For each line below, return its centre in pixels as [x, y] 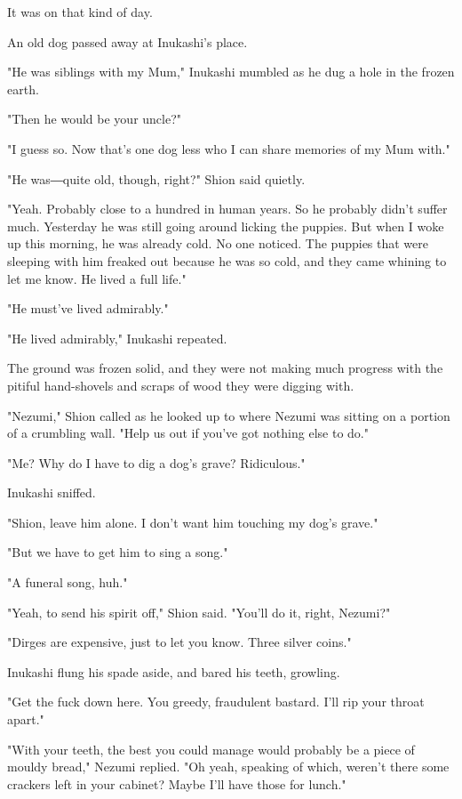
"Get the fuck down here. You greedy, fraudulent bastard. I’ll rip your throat [216, 702]
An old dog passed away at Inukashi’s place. [127, 41]
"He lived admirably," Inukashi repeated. [117, 338]
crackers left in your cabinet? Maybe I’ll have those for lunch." [177, 783]
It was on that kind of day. [80, 12]
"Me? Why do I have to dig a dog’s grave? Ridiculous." [156, 462]
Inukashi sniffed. [52, 492]
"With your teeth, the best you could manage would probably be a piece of [211, 749]
